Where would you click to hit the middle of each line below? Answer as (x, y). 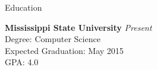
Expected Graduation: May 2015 (64, 50)
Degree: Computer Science (53, 39)
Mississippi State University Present (78, 27)
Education (23, 7)
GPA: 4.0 (22, 62)
